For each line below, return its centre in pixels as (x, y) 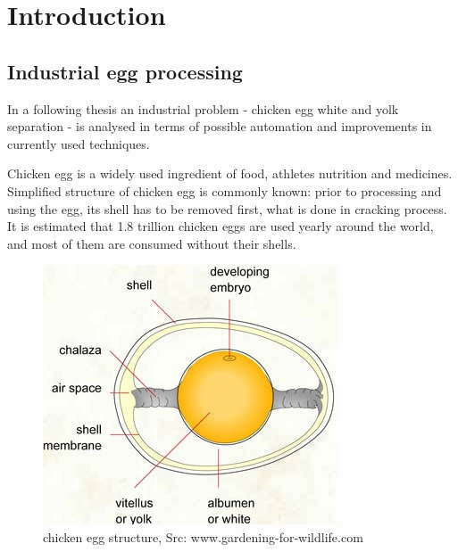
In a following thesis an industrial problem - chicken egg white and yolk (203, 108)
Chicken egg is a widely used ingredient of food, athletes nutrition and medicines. (230, 173)
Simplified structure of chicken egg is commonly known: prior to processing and (225, 190)
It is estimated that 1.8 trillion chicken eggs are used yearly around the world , (221, 226)
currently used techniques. (79, 143)
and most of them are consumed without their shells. (152, 243)
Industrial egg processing (125, 71)
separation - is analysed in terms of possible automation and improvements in (220, 126)
